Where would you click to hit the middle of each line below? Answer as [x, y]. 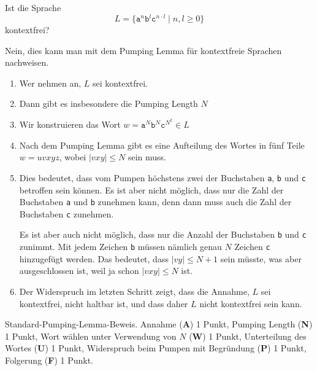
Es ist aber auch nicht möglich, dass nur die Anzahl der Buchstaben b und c [163, 234]
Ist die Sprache [33, 7]
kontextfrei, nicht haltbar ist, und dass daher [104, 303]
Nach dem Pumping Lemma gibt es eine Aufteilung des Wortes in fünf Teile [162, 145]
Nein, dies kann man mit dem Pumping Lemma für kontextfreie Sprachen [143, 50]
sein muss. [147, 157]
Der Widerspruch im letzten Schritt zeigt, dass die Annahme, [134, 291]
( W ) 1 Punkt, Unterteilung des [248, 336]
